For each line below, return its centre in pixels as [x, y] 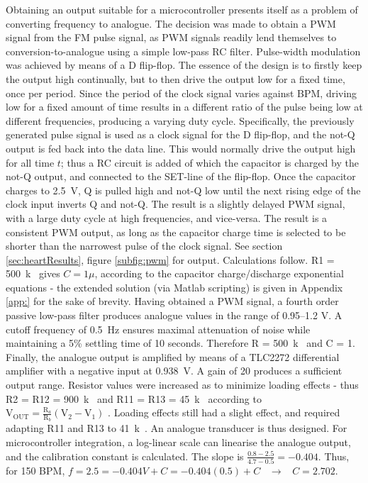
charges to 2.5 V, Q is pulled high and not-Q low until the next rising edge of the [183, 190]
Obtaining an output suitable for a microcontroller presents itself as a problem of [182, 9]
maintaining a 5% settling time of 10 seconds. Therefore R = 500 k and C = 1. [180, 343]
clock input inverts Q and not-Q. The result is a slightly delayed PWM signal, [175, 204]
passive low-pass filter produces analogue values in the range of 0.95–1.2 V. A [174, 315]
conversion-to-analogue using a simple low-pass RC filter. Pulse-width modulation [183, 51]
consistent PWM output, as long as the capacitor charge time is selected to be [176, 232]
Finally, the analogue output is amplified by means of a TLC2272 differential [173, 356]
